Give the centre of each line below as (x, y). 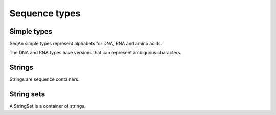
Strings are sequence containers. (44, 79)
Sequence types (45, 13)
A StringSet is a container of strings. (48, 106)
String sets (27, 94)
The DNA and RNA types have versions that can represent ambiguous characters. (95, 53)
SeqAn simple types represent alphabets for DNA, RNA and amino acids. (86, 44)
